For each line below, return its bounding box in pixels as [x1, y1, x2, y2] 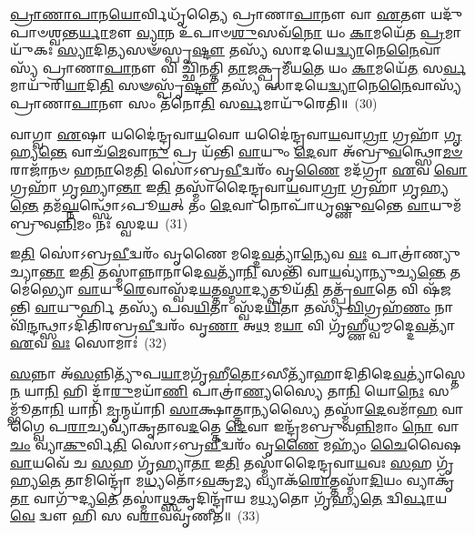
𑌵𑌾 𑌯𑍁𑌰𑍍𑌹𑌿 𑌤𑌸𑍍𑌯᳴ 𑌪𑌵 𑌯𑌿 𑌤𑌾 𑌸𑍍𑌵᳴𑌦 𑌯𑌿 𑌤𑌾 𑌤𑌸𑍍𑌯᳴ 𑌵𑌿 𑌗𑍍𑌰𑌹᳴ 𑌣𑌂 [35, 297, 430, 316]
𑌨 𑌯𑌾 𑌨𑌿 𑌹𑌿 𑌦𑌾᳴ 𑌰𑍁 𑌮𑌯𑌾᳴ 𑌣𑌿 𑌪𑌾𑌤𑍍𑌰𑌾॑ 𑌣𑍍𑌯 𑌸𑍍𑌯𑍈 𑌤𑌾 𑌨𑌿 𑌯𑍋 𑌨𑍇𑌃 [10, 381, 424, 400]
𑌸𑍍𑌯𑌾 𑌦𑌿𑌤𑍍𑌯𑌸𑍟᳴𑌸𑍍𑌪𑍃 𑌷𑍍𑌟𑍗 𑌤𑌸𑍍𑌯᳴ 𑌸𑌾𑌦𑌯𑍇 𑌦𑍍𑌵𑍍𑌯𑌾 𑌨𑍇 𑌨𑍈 [57, 40, 419, 59]
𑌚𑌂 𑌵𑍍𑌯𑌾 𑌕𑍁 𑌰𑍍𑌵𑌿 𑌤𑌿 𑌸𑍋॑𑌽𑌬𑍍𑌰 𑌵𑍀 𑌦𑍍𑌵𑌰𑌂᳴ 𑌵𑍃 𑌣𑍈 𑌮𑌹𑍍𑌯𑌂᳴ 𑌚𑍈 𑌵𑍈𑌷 [10, 435, 461, 454]
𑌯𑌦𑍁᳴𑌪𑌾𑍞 [430, 5, 463, 23]
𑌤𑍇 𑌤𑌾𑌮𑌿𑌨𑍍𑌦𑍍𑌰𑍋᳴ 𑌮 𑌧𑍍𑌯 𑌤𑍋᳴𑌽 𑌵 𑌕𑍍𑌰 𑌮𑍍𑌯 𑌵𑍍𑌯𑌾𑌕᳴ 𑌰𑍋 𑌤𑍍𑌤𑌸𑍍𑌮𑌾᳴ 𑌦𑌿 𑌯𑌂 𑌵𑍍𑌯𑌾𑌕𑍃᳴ [38, 470, 455, 490]
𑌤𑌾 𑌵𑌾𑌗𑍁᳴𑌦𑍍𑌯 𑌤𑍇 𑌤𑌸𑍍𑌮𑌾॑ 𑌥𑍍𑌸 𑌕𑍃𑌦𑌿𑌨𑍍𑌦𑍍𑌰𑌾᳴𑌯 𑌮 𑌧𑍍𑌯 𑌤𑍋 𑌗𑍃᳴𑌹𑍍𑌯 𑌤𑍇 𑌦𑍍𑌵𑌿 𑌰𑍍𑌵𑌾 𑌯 [10, 488, 448, 507]
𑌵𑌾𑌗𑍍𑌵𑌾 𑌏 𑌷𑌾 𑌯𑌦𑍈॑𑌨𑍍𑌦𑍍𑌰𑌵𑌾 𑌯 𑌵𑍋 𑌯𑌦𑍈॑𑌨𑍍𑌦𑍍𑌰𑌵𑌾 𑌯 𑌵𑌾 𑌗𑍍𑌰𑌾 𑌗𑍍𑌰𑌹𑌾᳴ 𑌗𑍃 [10, 124, 462, 143]
